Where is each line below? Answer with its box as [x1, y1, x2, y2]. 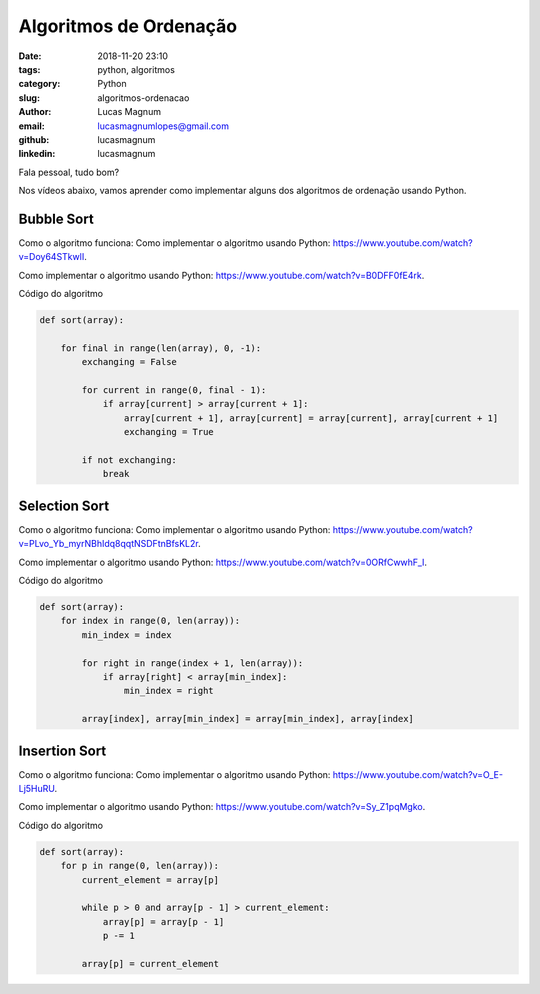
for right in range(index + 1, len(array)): [81, 657, 304, 669]
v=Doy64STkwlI [18, 251, 85, 263]
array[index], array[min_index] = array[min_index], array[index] [81, 713, 415, 725]
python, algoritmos [97, 63, 175, 75]
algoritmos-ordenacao [97, 91, 190, 104]
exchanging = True [123, 426, 214, 438]
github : [18, 133, 50, 145]
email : [18, 120, 45, 132]
